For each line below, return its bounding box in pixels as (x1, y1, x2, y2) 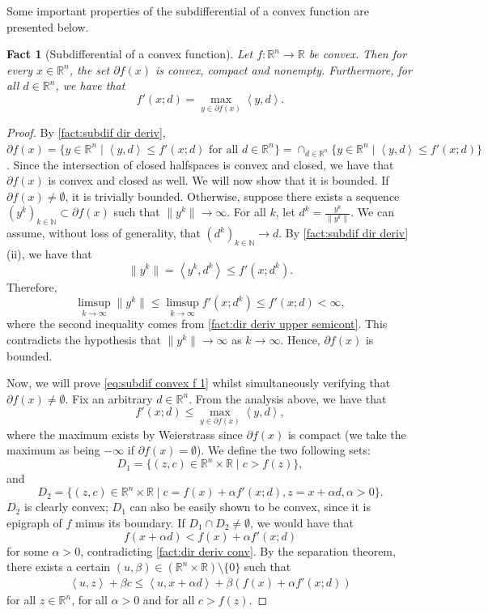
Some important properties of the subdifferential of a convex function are (6, 2, 369, 19)
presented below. (6, 18, 89, 35)
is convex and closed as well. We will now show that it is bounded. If (48, 172, 389, 189)
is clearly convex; (23, 498, 108, 515)
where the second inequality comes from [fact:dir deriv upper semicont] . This (6, 315, 388, 332)
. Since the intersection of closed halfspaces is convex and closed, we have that (6, 156, 394, 173)
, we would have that (250, 514, 354, 531)
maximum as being (6, 441, 100, 458)
